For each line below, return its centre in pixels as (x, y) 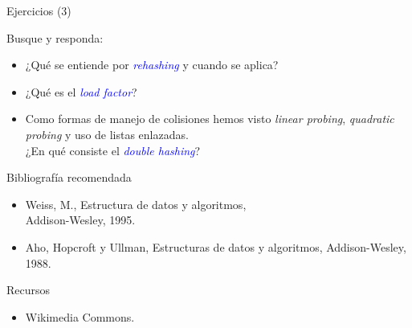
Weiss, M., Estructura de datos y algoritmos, (136, 204)
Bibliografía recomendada (69, 177)
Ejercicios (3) (39, 10)
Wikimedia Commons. (80, 316)
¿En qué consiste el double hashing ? (113, 150)
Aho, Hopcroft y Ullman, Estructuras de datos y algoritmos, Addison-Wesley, (216, 246)
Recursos (29, 290)
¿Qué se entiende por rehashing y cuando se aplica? (152, 65)
